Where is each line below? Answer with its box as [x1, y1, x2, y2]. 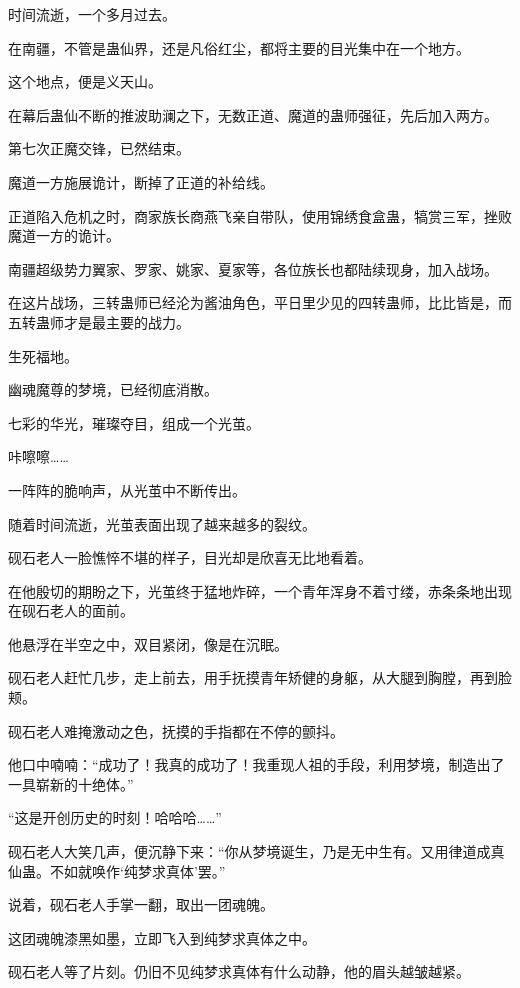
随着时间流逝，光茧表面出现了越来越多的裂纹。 [8, 513, 316, 534]
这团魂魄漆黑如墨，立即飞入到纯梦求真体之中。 [8, 927, 316, 948]
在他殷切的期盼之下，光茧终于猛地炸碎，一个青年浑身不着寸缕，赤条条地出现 [8, 580, 512, 601]
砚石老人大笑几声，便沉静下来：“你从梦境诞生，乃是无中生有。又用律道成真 [8, 841, 505, 862]
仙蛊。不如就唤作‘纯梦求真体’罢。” [8, 860, 226, 881]
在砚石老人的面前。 [8, 600, 134, 621]
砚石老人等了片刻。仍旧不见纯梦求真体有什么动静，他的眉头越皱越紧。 [8, 961, 470, 982]
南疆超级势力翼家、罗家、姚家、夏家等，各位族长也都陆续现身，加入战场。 [8, 258, 498, 279]
